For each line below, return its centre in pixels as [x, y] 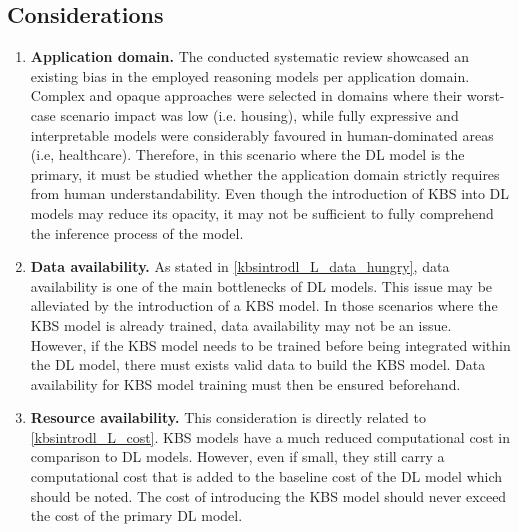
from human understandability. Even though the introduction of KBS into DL [270, 193]
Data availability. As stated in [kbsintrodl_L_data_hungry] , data [240, 266]
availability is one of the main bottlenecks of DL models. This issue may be [261, 285]
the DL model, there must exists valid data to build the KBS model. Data [258, 364]
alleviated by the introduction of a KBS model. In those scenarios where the [264, 305]
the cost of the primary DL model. [136, 515]
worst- [485, 95]
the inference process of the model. [137, 232]
